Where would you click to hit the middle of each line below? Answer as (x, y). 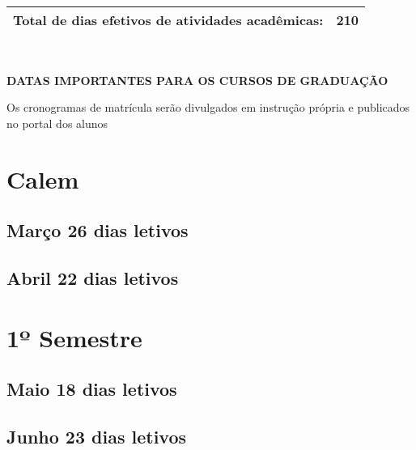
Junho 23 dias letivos (97, 436)
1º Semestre (74, 337)
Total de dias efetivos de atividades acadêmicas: (168, 20)
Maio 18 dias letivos (92, 389)
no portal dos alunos (57, 123)
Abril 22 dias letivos (93, 277)
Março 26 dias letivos (98, 230)
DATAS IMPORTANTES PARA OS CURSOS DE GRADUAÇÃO (197, 80)
